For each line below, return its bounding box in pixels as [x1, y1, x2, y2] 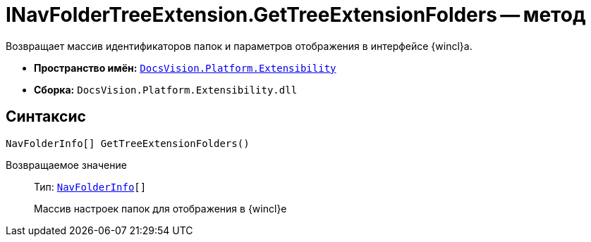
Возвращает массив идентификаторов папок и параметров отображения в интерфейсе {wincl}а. [6, 39, 473, 52]
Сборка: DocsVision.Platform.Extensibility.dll [34, 83, 298, 96]
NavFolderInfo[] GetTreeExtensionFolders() [6, 137, 250, 149]
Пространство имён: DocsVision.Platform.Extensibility [34, 61, 336, 74]
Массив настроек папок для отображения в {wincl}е [34, 202, 287, 215]
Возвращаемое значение [6, 158, 127, 171]
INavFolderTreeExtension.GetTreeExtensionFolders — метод [6, 3, 586, 27]
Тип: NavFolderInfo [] [34, 180, 147, 193]
